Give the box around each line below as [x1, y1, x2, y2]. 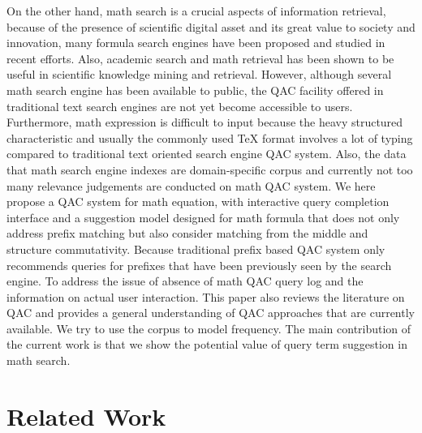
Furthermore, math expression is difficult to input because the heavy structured [6, 114, 403, 131]
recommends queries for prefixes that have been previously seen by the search [6, 256, 392, 273]
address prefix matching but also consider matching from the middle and [6, 225, 368, 242]
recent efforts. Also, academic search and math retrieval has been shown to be [6, 49, 394, 66]
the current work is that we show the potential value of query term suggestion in [6, 336, 407, 353]
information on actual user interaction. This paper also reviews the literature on [6, 288, 405, 305]
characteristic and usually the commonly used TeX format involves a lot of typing [6, 129, 413, 146]
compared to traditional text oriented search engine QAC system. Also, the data [6, 145, 407, 162]
